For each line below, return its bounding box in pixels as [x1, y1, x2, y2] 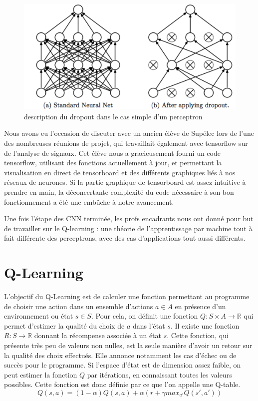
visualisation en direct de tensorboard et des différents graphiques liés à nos [4, 167, 236, 177]
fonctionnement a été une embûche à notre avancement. [4, 196, 174, 207]
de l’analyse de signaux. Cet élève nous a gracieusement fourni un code [4, 147, 221, 158]
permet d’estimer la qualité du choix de [4, 320, 125, 331]
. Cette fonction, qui [167, 330, 229, 341]
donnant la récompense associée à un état [34, 330, 162, 341]
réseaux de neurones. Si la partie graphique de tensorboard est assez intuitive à [4, 177, 246, 187]
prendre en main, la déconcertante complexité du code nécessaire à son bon [4, 186, 234, 197]
